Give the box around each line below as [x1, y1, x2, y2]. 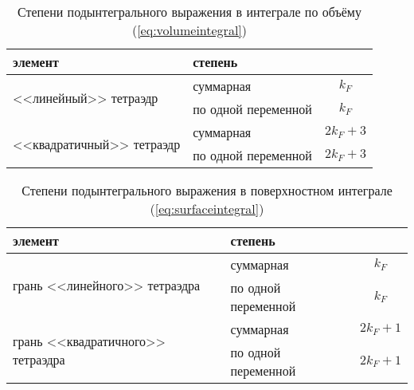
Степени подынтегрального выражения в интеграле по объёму [17, 2, 361, 21]
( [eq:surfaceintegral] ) [150, 199, 264, 218]
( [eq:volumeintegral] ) [131, 21, 248, 39]
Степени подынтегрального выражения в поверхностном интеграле [21, 181, 393, 199]
